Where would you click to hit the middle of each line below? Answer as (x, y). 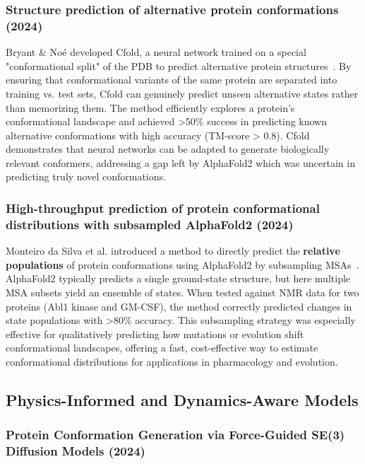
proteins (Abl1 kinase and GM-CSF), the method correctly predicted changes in (179, 306)
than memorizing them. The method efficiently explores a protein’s (150, 107)
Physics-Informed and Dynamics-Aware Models (182, 399)
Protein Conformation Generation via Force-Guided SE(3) (175, 435)
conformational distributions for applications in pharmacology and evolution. (172, 361)
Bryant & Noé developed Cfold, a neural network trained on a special (156, 52)
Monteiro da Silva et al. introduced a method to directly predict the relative (173, 251)
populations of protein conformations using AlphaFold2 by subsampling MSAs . (182, 264)
